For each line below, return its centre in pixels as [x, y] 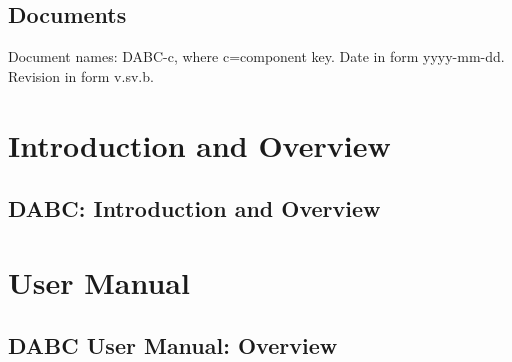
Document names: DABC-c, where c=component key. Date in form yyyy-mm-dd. [256, 56]
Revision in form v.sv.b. [81, 75]
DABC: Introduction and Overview [194, 208]
